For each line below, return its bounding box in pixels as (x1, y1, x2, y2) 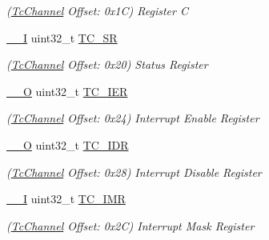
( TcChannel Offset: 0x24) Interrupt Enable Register (6, 110, 259, 126)
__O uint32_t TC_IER (6, 82, 128, 99)
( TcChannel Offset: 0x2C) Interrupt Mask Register (6, 217, 255, 234)
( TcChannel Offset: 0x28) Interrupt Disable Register (6, 163, 262, 180)
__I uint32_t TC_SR (6, 29, 118, 46)
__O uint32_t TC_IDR (6, 136, 129, 153)
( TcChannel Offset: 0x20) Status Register (6, 56, 208, 73)
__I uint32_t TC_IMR (6, 190, 126, 207)
